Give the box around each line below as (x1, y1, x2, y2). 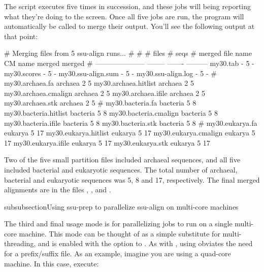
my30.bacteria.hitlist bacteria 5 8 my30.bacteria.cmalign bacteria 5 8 (4, 107, 218, 118)
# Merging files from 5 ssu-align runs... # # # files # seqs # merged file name (4, 48, 252, 58)
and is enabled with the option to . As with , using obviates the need (38, 238, 253, 249)
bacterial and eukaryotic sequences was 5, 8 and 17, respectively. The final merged (4, 174, 260, 185)
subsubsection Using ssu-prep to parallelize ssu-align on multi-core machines (4, 201, 239, 212)
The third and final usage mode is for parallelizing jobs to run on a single (4, 218, 233, 229)
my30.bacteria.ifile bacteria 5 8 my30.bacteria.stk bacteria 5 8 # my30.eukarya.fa (4, 117, 257, 128)
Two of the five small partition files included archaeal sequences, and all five (4, 154, 241, 165)
